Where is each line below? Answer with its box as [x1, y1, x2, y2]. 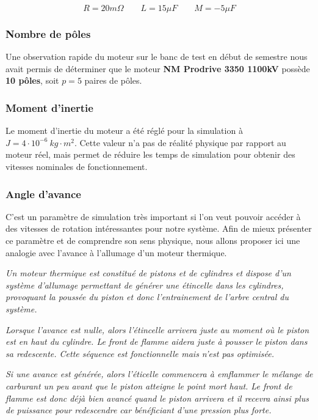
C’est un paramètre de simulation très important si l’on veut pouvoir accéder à [5, 210, 301, 223]
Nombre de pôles [5, 26, 91, 41]
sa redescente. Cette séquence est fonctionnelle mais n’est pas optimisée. [5, 347, 274, 359]
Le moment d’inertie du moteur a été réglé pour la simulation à [5, 124, 243, 137]
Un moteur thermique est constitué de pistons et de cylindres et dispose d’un [5, 267, 291, 279]
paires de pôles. [84, 74, 142, 87]
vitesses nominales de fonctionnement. [5, 160, 148, 172]
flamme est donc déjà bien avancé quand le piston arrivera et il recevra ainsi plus [5, 391, 309, 404]
